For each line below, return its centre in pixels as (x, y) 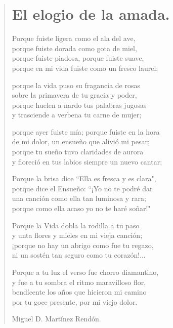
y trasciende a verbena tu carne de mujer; (77, 115)
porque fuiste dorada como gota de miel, (74, 48)
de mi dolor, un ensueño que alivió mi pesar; (81, 141)
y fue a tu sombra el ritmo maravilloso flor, (79, 282)
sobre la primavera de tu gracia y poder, (74, 95)
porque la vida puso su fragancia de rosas (76, 85)
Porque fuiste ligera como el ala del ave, (74, 38)
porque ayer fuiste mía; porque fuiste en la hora (86, 131)
